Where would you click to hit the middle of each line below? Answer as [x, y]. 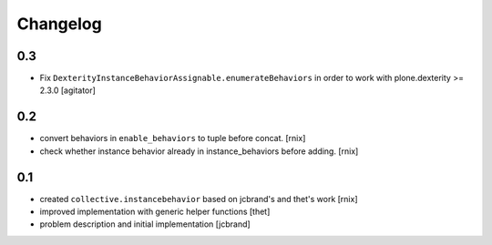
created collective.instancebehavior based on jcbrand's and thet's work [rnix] [199, 199]
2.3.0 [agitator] [67, 90]
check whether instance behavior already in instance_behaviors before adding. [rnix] [199, 151]
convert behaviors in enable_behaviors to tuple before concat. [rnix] [173, 138]
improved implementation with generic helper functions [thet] [155, 212]
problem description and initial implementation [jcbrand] [145, 224]
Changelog [59, 24]
